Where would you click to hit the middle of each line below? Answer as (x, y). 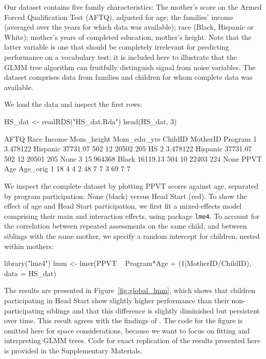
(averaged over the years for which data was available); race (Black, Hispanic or (129, 27)
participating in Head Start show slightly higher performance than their (117, 300)
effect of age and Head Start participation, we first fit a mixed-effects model (123, 206)
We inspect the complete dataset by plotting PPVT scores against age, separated (131, 185)
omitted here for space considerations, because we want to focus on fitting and (127, 330)
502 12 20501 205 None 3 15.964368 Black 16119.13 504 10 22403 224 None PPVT (133, 158)
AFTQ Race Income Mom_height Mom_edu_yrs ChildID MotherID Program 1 (130, 138)
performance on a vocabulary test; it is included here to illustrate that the (120, 57)
